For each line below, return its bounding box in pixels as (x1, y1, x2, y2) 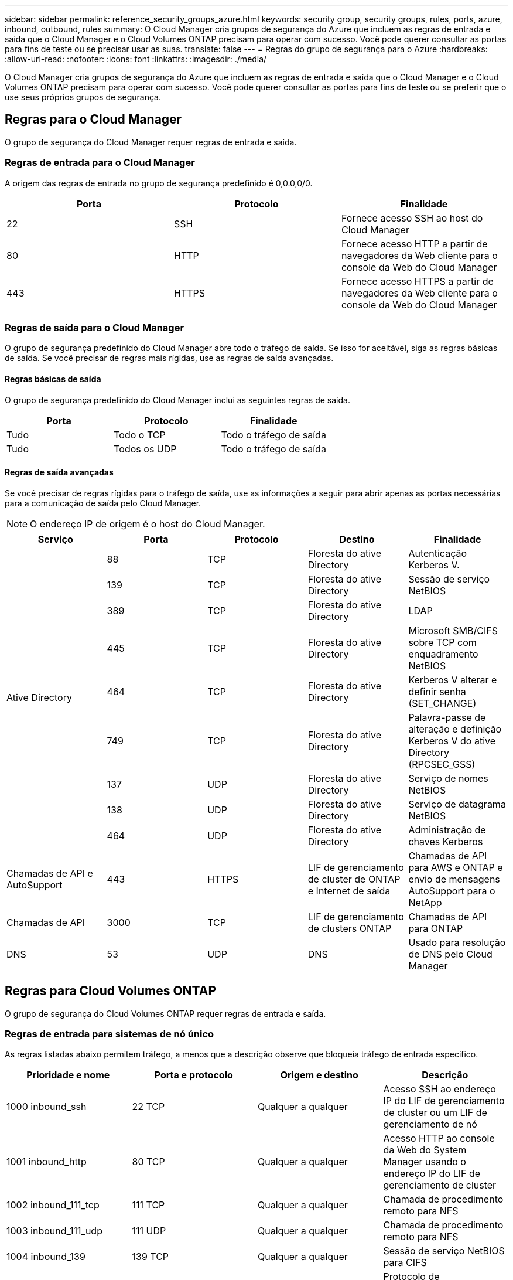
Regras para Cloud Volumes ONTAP (5, 983, 217, 999)
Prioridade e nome (26, 1069, 110, 1081)
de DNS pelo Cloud (408, 948, 493, 960)
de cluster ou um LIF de (383, 1107, 487, 1119)
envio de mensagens (408, 873, 500, 885)
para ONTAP (408, 922, 463, 934)
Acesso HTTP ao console (383, 1132, 495, 1145)
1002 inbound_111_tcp (6, 1199, 100, 1211)
